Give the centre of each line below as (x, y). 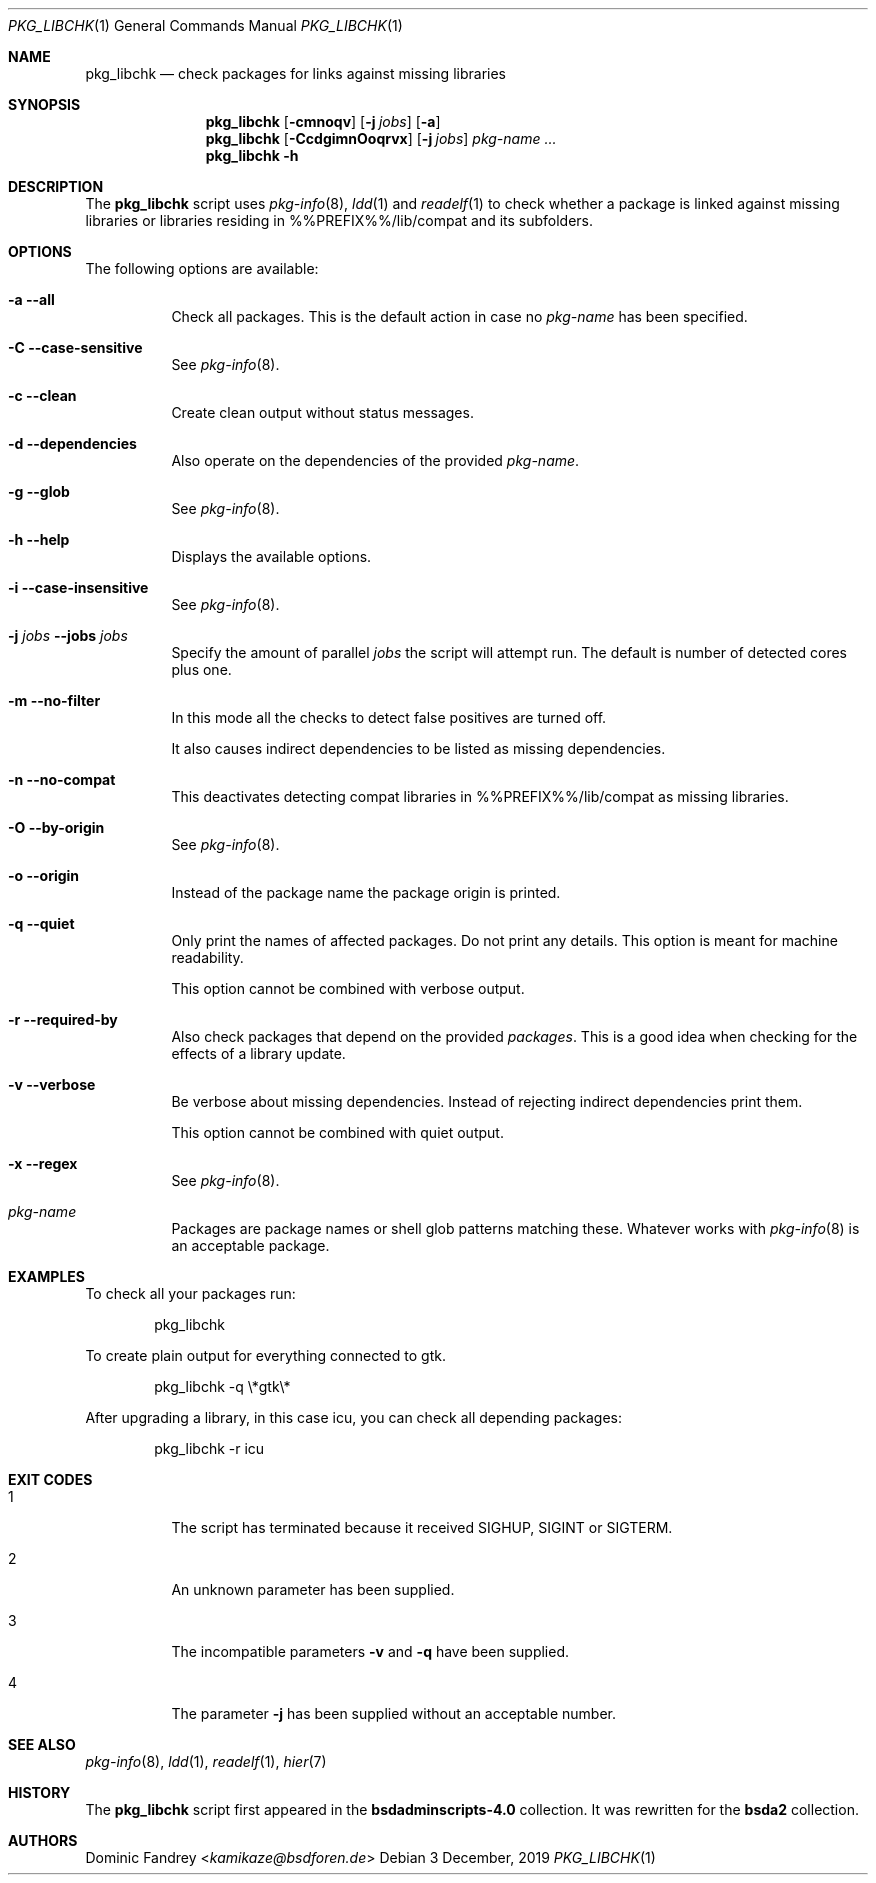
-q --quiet (41, 923)
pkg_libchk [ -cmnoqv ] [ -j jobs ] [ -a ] (323, 121)
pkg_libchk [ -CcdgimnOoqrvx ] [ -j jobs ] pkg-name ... (381, 138)
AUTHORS (43, 1840)
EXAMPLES (46, 1276)
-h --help (39, 539)
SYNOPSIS (44, 104)
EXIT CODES (50, 1479)
